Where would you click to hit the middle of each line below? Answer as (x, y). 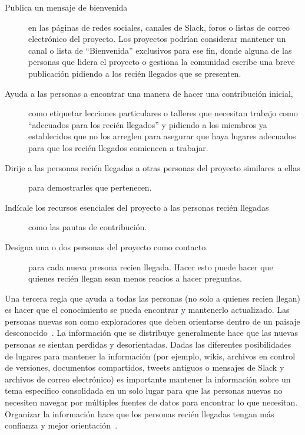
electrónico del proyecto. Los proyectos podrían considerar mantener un (157, 39)
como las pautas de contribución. (88, 227)
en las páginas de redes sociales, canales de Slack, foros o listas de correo (159, 27)
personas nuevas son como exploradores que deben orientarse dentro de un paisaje (152, 321)
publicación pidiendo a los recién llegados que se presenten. (135, 73)
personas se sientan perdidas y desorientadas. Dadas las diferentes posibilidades (148, 344)
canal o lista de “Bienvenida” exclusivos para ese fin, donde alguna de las (160, 50)
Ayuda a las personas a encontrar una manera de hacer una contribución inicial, (149, 93)
